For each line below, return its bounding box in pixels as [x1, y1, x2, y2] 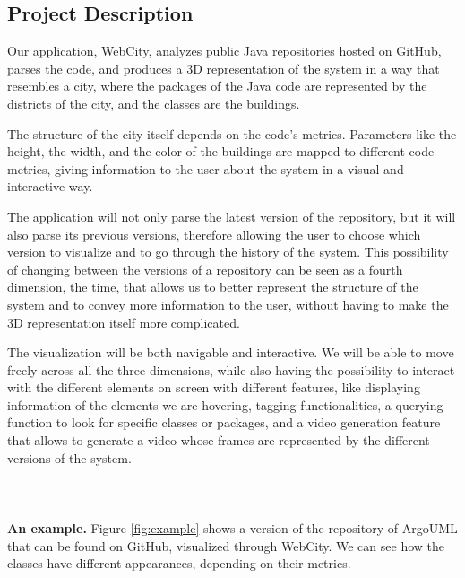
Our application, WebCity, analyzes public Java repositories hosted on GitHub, [7, 41, 442, 60]
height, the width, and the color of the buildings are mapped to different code [7, 142, 435, 161]
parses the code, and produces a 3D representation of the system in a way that [7, 58, 440, 77]
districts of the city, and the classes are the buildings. [7, 93, 300, 112]
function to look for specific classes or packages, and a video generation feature [7, 413, 441, 432]
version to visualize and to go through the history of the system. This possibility [7, 242, 449, 261]
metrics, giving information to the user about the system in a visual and [7, 159, 404, 178]
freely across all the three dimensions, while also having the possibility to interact [7, 360, 455, 379]
